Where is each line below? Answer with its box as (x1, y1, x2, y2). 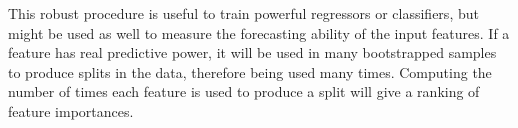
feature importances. (8, 100, 134, 121)
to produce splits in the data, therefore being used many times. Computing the (8, 61, 492, 82)
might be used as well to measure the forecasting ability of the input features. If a (8, 22, 510, 43)
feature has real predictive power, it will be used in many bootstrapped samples (8, 42, 497, 63)
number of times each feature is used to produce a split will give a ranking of (8, 81, 480, 102)
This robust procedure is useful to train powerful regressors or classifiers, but (8, 3, 479, 23)
